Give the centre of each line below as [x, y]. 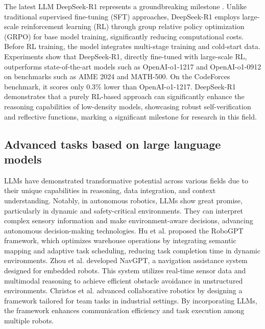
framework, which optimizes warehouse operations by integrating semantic [120, 240]
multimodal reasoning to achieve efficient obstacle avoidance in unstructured [124, 280]
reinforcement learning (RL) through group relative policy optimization [133, 26]
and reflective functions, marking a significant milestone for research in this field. [130, 116]
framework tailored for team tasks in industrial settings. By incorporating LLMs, [131, 300]
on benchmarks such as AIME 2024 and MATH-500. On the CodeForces [117, 76]
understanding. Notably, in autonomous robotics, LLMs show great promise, [123, 200]
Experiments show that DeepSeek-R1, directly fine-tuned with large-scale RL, [126, 56]
